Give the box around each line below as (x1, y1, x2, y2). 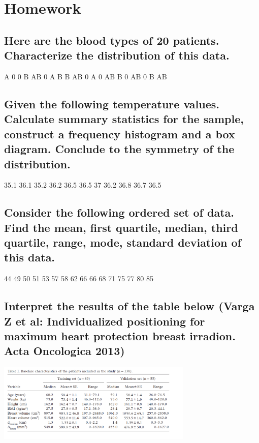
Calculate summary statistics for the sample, (4, 111, 244, 127)
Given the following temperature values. (4, 96, 219, 111)
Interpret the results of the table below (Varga (4, 298, 255, 314)
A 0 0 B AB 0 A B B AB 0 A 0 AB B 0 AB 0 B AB (4, 71, 167, 81)
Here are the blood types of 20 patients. (4, 32, 219, 48)
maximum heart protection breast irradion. (4, 328, 236, 344)
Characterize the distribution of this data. (4, 47, 230, 63)
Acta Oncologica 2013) (4, 343, 125, 359)
